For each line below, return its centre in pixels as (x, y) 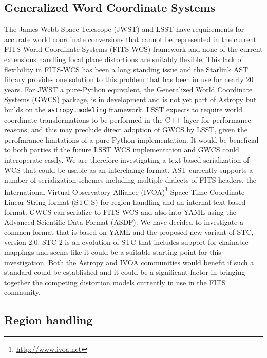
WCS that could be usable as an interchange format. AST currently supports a (129, 170)
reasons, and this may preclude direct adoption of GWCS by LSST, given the (126, 130)
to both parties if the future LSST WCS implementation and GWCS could (122, 150)
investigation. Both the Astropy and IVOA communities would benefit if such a (129, 262)
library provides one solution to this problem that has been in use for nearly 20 (129, 79)
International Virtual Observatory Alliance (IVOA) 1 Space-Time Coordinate (125, 191)
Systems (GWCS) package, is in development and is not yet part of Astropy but (130, 99)
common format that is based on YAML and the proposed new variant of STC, (129, 232)
